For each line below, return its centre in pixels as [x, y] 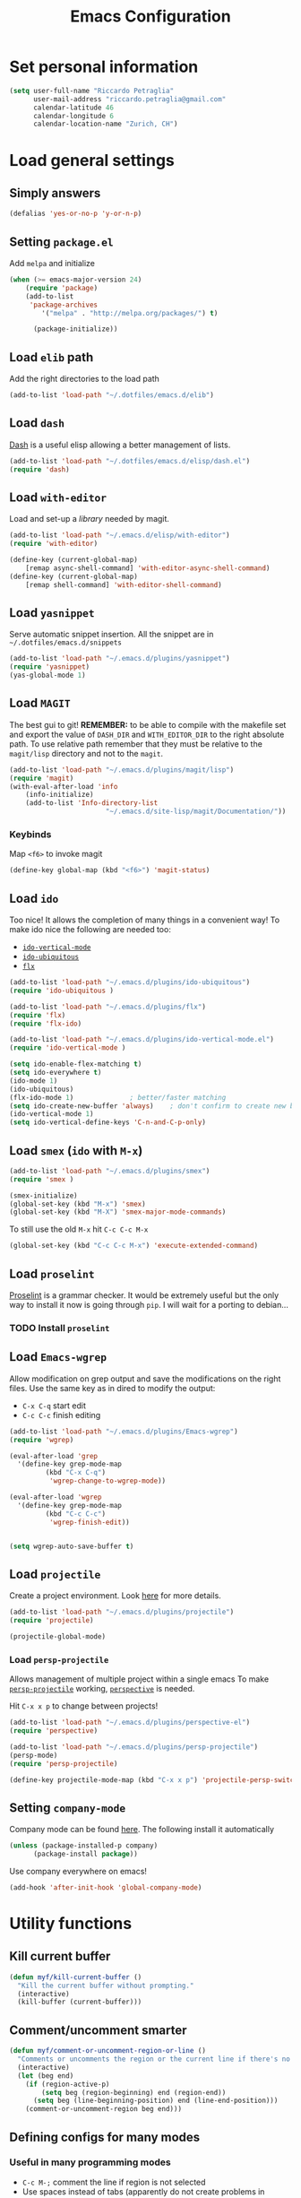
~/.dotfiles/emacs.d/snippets [66, 643]
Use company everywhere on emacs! [78, 1871]
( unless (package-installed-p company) [84, 1846]
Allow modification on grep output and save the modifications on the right [145, 1379]
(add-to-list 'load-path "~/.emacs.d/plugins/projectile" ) [122, 1612]
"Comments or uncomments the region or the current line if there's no [154, 2059]
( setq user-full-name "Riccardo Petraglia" [92, 91]
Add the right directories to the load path [84, 379]
